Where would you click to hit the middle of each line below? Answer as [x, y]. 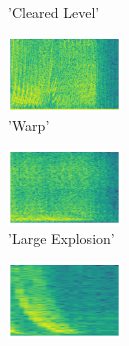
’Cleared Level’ [54, 12]
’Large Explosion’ [61, 238]
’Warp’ [29, 125]
